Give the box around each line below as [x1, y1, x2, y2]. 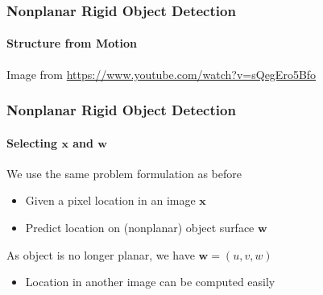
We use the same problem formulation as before [6, 164, 242, 181]
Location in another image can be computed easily [25, 273, 275, 290]
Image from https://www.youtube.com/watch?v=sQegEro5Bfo [6, 65, 317, 82]
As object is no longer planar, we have [6, 246, 195, 263]
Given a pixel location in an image [25, 192, 196, 209]
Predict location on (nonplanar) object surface [25, 219, 255, 236]
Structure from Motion [6, 35, 137, 52]
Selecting [6, 134, 58, 151]
